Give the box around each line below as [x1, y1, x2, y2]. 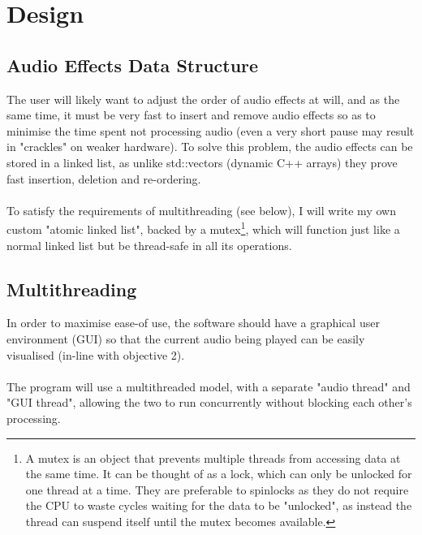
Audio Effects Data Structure [6, 52, 259, 77]
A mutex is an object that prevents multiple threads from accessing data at [25, 449, 401, 466]
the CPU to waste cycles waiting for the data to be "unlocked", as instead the [25, 497, 412, 514]
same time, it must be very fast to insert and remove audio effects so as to [6, 106, 376, 123]
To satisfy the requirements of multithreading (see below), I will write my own [6, 201, 396, 218]
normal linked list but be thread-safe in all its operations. [6, 236, 292, 253]
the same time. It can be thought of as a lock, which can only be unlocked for [25, 465, 412, 482]
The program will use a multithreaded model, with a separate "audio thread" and [6, 378, 411, 395]
